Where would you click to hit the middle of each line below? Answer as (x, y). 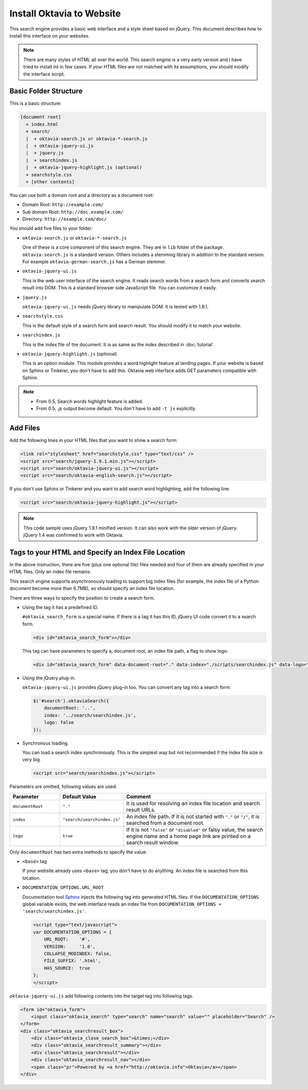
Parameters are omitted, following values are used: (63, 787)
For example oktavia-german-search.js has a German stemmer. (94, 262)
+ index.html (42, 124)
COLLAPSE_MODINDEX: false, (78, 954)
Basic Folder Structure (46, 91)
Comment (138, 797)
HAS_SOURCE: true (67, 968)
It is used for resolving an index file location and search (193, 803)
